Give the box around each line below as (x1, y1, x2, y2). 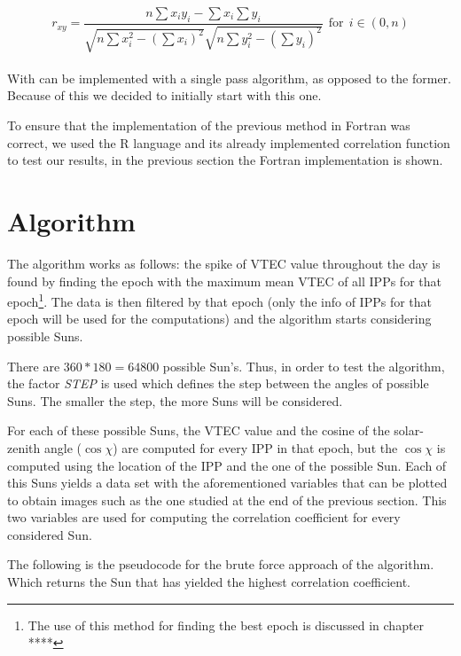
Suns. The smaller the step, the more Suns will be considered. (7, 391, 343, 410)
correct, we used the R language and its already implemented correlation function (7, 133, 450, 152)
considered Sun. (7, 525, 92, 543)
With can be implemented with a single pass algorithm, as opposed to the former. (7, 68, 451, 87)
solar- (394, 421, 424, 440)
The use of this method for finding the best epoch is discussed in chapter (27, 615, 425, 634)
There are (7, 356, 60, 375)
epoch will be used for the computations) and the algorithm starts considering (7, 309, 432, 328)
